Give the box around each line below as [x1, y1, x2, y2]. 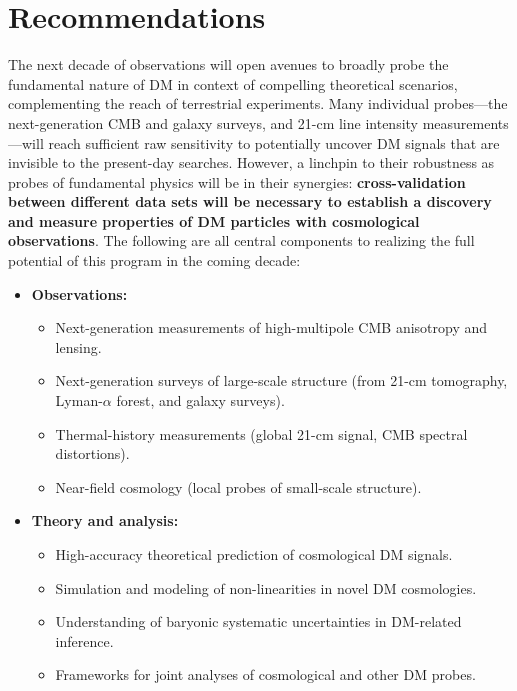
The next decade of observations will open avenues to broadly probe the [8, 54, 449, 75]
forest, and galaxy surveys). [116, 390, 285, 411]
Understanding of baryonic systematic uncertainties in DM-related [55, 611, 462, 632]
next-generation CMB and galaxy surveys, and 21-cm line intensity [8, 112, 419, 133]
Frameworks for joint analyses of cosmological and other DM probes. [55, 664, 476, 685]
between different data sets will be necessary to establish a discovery [8, 191, 492, 212]
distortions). [55, 443, 130, 464]
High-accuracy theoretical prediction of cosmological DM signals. [55, 544, 453, 564]
